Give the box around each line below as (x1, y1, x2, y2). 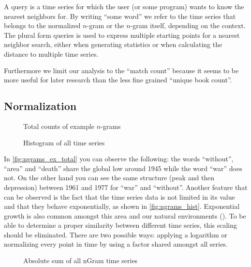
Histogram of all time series (23, 137, 105, 147)
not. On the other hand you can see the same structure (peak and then (4, 173, 215, 183)
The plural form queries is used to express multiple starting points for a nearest (4, 30, 240, 40)
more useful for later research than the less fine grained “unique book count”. (4, 75, 232, 85)
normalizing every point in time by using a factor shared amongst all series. (4, 239, 228, 249)
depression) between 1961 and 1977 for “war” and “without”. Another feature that (4, 182, 248, 192)
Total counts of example (23, 121, 95, 131)
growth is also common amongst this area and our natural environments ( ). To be (4, 210, 246, 220)
